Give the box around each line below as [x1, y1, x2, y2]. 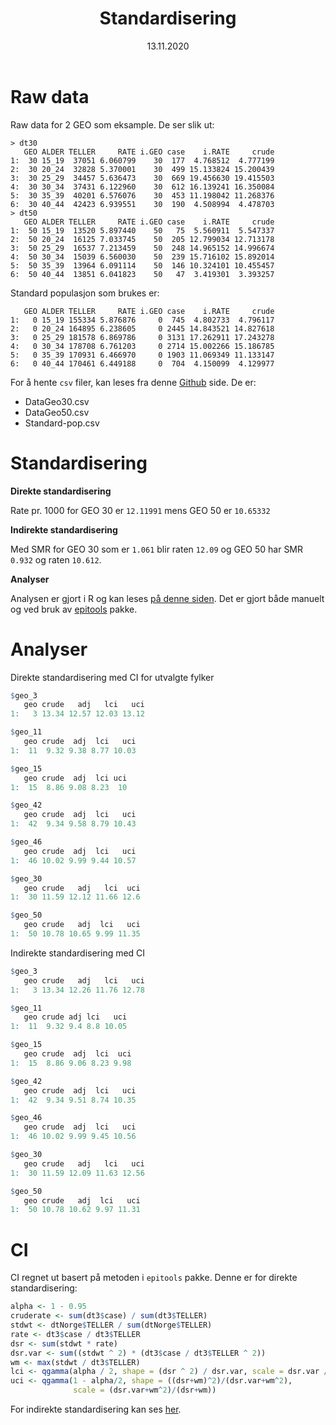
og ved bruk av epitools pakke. [10, 603, 138, 615]
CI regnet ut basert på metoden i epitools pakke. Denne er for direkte [10, 1272, 298, 1284]
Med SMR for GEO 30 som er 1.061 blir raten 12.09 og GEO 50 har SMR [10, 543, 304, 555]
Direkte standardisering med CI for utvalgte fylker [10, 671, 215, 683]
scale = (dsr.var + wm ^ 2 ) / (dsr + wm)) [73, 1385, 217, 1396]
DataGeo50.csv [24, 406, 90, 418]
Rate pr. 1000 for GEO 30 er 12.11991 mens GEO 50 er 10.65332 [10, 504, 271, 516]
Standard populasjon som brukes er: [10, 287, 160, 299]
